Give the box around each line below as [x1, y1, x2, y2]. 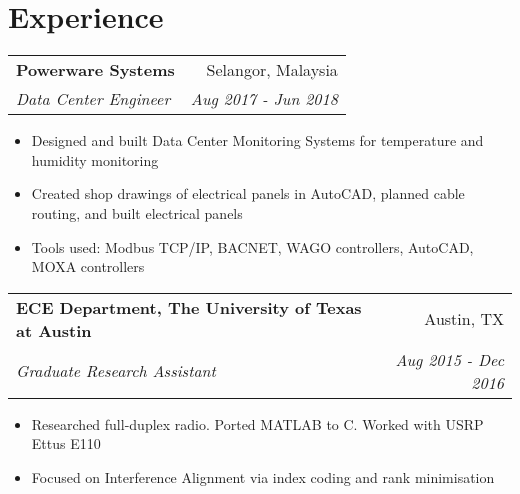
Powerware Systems [16, 58, 175, 82]
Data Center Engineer [16, 87, 171, 111]
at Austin [16, 318, 92, 342]
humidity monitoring [31, 149, 159, 170]
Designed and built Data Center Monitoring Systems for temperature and [31, 130, 484, 151]
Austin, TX [424, 307, 504, 331]
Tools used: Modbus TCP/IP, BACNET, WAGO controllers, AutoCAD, [31, 236, 474, 257]
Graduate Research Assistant [16, 359, 216, 383]
